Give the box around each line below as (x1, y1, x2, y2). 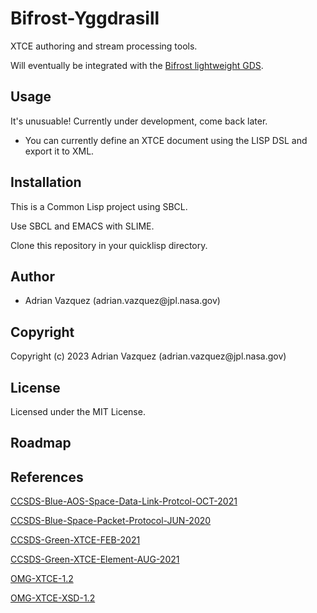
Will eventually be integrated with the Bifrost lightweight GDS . (10, 59, 264, 71)
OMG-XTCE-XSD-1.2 (10, 592, 96, 604)
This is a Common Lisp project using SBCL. (10, 200, 188, 212)
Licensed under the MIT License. (10, 406, 146, 417)
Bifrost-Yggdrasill (10, 7, 160, 30)
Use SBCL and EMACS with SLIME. (10, 220, 155, 232)
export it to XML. (24, 145, 95, 157)
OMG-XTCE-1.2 (10, 573, 74, 585)
